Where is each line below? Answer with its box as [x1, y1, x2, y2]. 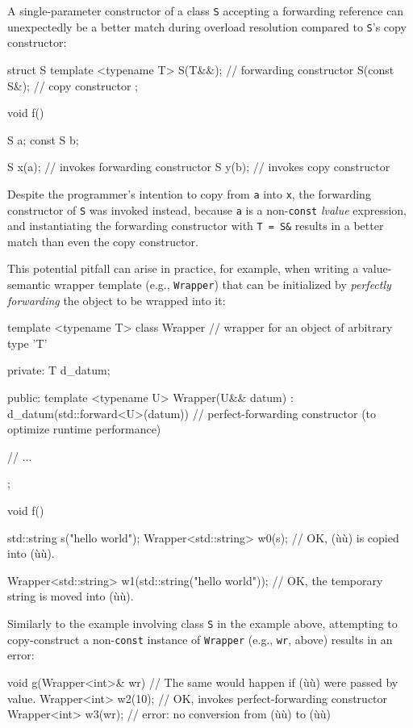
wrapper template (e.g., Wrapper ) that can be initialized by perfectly [54, 276, 391, 293]
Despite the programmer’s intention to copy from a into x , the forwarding [7, 185, 371, 202]
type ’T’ [7, 334, 48, 351]
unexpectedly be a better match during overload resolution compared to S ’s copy [7, 18, 407, 35]
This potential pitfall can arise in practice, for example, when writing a [7, 260, 359, 277]
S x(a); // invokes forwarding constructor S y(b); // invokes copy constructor [7, 158, 390, 175]
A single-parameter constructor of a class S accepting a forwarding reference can [7, 2, 404, 19]
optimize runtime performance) [7, 420, 161, 437]
